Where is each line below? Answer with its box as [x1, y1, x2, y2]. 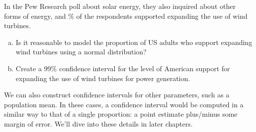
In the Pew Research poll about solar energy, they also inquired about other [4, 1, 236, 11]
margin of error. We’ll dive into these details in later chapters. [4, 118, 193, 129]
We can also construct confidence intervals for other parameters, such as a [4, 89, 230, 100]
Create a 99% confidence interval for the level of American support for [15, 63, 230, 73]
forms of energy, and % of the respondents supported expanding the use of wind [4, 10, 248, 21]
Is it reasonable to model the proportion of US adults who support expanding [15, 37, 253, 47]
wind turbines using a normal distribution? [15, 46, 147, 57]
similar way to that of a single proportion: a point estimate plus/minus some [4, 109, 238, 119]
